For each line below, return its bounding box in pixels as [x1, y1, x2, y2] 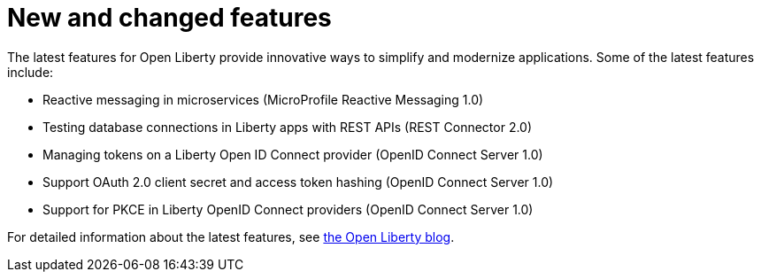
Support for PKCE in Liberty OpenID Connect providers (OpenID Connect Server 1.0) [42, 201, 534, 217]
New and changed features [7, 3, 332, 33]
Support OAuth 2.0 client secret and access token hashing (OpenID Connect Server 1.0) [42, 174, 554, 190]
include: [7, 64, 54, 80]
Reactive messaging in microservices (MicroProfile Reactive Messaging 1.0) [42, 91, 484, 107]
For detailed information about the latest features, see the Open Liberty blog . [7, 229, 455, 244]
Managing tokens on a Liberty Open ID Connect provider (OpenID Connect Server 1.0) [42, 146, 543, 162]
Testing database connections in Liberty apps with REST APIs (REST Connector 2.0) [42, 119, 533, 135]
